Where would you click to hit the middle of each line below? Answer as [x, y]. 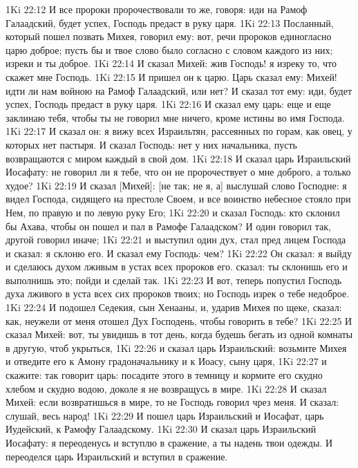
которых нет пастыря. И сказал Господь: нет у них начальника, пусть [151, 144]
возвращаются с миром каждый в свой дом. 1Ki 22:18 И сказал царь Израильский [178, 158]
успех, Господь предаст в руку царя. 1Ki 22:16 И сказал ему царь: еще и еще [168, 104]
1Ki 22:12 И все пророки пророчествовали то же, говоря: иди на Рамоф [157, 9]
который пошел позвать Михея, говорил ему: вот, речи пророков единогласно [169, 36]
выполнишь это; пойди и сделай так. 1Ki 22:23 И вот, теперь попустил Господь [174, 280]
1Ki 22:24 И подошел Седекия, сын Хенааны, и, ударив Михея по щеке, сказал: [174, 307]
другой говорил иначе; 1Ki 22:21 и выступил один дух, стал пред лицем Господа [176, 240]
